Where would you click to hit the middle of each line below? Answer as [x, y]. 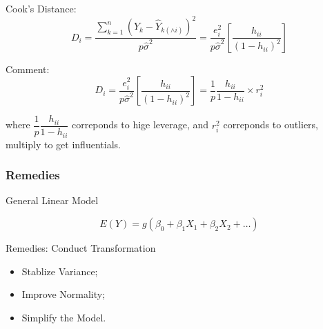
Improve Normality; [63, 294]
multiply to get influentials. [63, 144]
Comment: [28, 69]
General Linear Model [52, 200]
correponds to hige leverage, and [140, 124]
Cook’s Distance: [41, 8]
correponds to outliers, [271, 124]
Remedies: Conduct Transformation [81, 248]
